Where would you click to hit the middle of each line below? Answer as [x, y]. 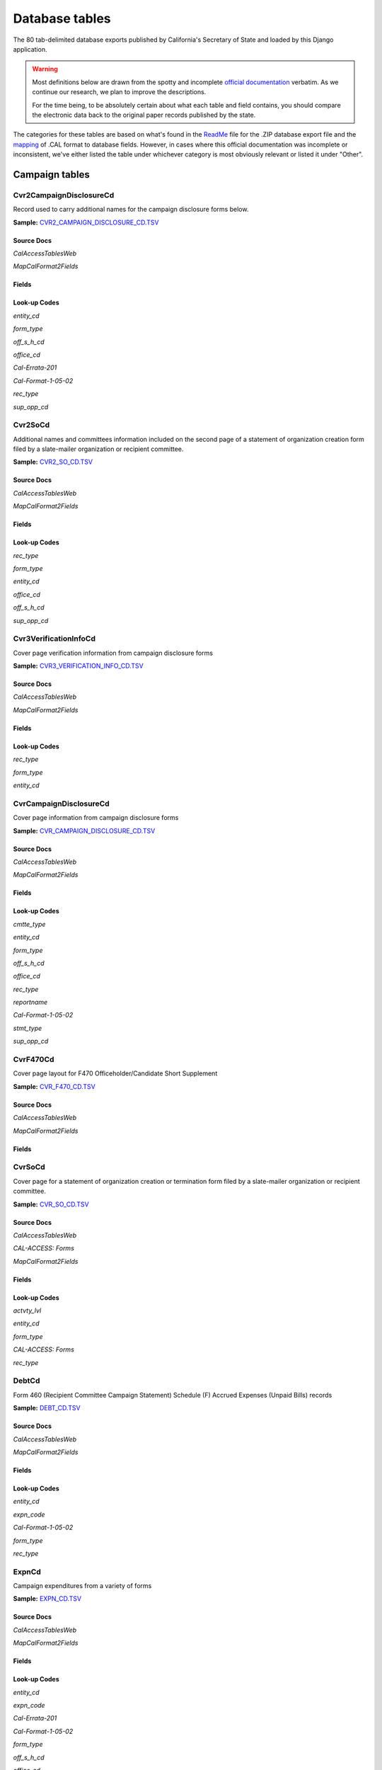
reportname [30, 1003]
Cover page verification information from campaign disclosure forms [113, 653]
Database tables [62, 18]
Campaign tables [51, 175]
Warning [45, 69]
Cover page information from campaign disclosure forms [96, 818]
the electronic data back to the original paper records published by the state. [144, 115]
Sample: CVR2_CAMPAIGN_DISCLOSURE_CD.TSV [86, 222]
